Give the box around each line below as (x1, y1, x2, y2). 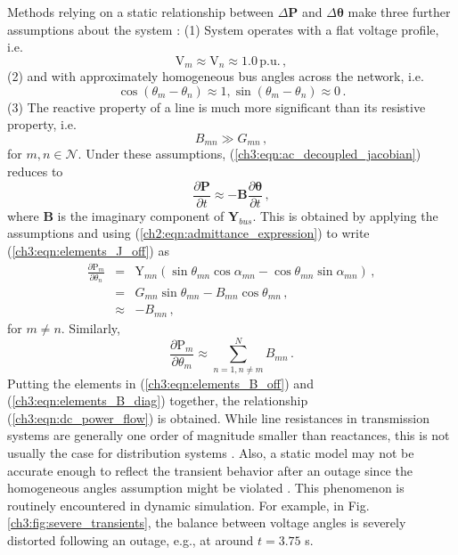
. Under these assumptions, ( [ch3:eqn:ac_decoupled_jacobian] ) (78, 144, 421, 163)
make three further (348, 3, 451, 20)
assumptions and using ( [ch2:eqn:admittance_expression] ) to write (7, 224, 370, 242)
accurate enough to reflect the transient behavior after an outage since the (7, 461, 413, 479)
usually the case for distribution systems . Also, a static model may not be (7, 444, 414, 462)
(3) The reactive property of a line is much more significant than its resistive (7, 97, 426, 116)
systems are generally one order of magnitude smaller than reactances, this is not (7, 426, 450, 445)
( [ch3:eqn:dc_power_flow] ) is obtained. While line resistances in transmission (7, 408, 429, 427)
